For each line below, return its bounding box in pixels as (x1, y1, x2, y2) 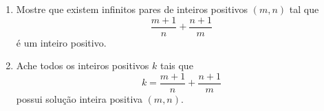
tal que (289, 2, 319, 16)
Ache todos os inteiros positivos (16, 58, 149, 73)
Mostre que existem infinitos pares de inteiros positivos (16, 2, 248, 16)
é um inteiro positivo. (16, 35, 107, 49)
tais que (160, 58, 193, 73)
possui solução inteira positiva (16, 91, 142, 106)
